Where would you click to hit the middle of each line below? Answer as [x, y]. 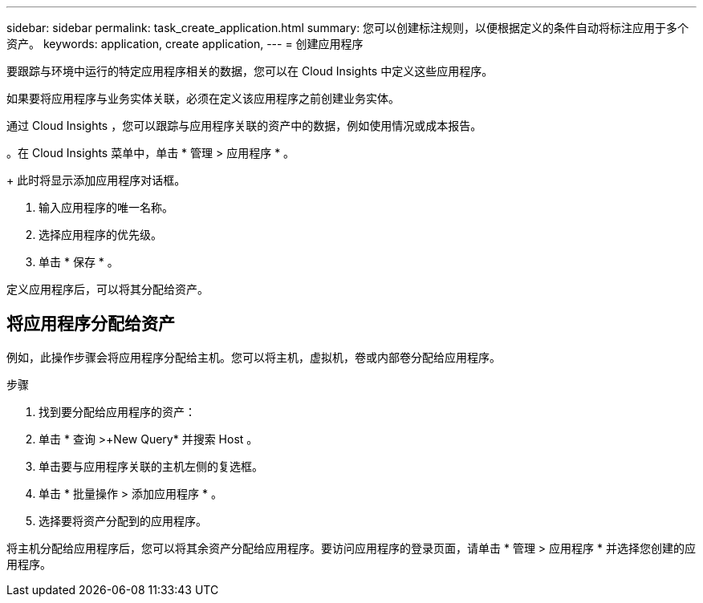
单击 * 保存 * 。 [79, 262]
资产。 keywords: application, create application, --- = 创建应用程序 [185, 44]
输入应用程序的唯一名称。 [106, 207]
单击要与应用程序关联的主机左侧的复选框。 [151, 466]
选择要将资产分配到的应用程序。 [123, 520]
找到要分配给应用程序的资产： [117, 411]
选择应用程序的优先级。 [100, 235]
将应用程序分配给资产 [91, 324]
